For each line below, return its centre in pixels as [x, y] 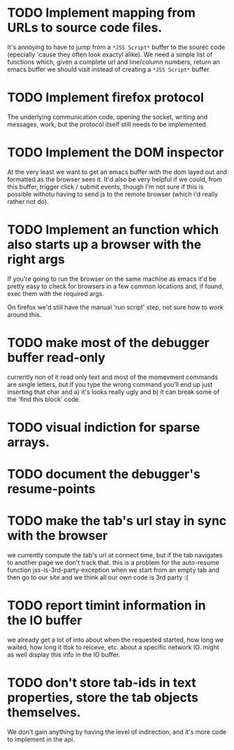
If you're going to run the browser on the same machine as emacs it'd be [112, 279]
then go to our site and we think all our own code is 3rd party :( [98, 577]
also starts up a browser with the [104, 244]
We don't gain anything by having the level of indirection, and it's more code [117, 732]
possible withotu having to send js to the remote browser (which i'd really [113, 194]
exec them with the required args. [56, 293]
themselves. [44, 713]
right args [36, 259]
